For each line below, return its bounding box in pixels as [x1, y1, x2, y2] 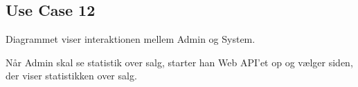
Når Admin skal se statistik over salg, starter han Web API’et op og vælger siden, [6, 55, 353, 69]
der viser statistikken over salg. [6, 68, 137, 83]
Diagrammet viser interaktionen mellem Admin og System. [6, 32, 256, 46]
